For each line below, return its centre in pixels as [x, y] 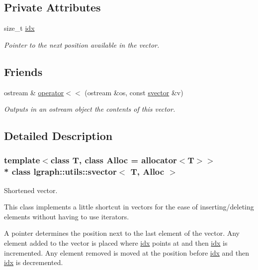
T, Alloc [147, 171]
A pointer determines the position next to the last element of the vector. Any [122, 233]
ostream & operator [34, 92]
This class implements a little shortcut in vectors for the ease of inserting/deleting [129, 207]
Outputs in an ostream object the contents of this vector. [90, 109]
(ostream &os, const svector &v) [134, 92]
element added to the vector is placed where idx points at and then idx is [116, 243]
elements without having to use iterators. [67, 216]
